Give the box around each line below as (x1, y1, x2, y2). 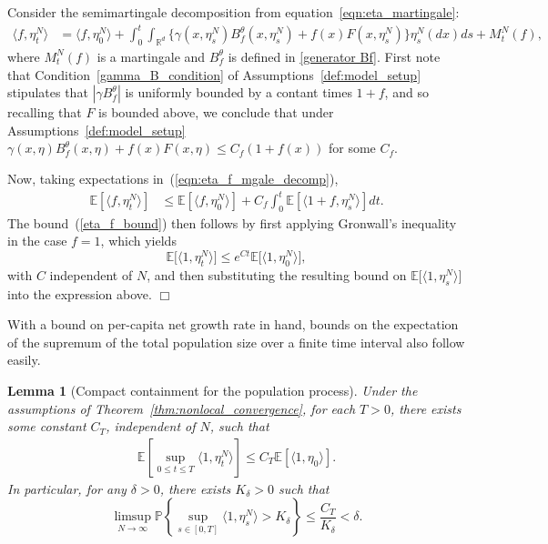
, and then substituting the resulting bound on (147, 265, 407, 284)
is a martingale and (96, 46, 206, 65)
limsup (114, 510, 151, 524)
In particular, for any (7, 479, 127, 498)
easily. (7, 350, 41, 369)
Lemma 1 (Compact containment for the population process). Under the (7, 381, 418, 400)
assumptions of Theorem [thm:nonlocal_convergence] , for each (7, 398, 356, 418)
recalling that (7, 103, 82, 122)
